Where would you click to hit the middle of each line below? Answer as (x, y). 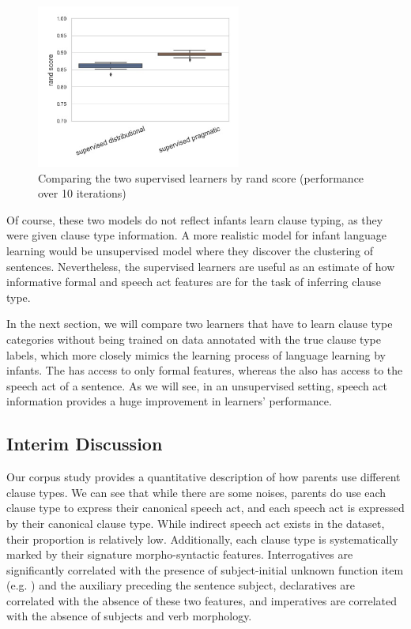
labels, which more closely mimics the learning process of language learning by (196, 354)
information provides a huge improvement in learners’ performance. (169, 401)
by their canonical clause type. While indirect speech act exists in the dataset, (196, 523)
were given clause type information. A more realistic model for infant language (197, 235)
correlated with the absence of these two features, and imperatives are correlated (202, 600)
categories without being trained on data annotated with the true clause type (194, 339)
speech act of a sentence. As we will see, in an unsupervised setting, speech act (197, 385)
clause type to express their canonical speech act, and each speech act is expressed (205, 508)
